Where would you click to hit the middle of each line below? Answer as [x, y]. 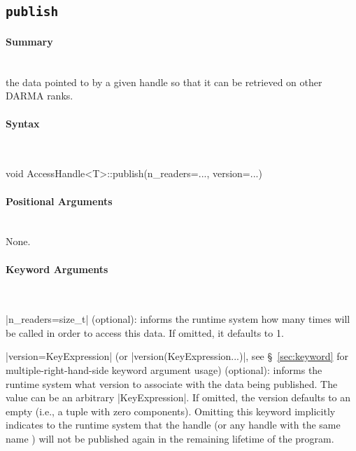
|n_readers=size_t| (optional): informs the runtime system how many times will [178, 319]
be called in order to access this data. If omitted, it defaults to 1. [145, 332]
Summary [29, 41]
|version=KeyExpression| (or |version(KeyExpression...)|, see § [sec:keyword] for [177, 356]
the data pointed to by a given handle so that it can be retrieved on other [164, 82]
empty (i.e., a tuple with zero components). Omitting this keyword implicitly [171, 411]
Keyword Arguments [57, 269]
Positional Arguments [59, 201]
